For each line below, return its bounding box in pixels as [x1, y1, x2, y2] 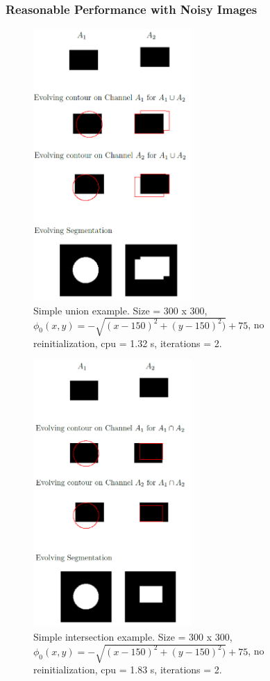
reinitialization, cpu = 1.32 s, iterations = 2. [33, 335, 222, 350]
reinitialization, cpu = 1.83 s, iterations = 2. [33, 662, 222, 676]
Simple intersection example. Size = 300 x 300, [33, 629, 233, 643]
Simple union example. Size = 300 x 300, [33, 303, 208, 317]
